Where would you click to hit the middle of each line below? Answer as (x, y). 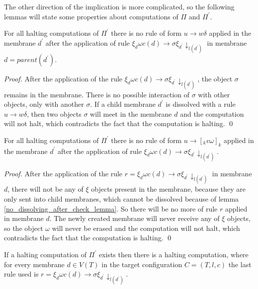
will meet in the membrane (131, 113)
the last (240, 264)
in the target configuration (142, 264)
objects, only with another (44, 104)
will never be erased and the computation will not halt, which (146, 228)
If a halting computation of (45, 254)
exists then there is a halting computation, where (173, 254)
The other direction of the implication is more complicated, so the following (119, 6)
